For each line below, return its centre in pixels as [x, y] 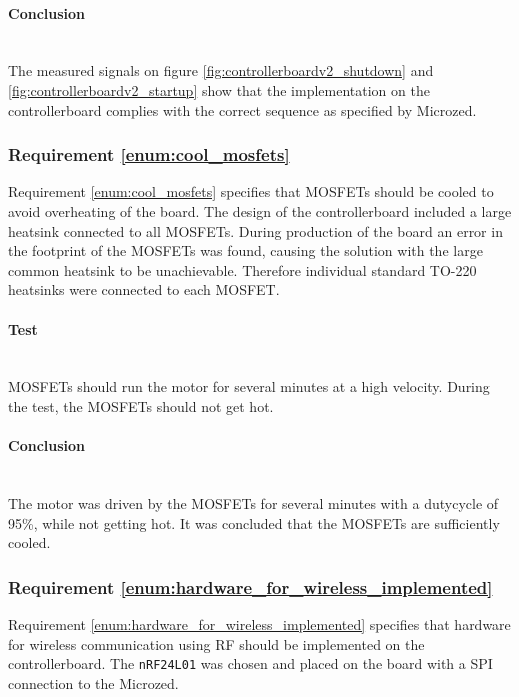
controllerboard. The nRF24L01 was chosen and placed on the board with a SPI [250, 663]
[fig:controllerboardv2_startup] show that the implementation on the [219, 89]
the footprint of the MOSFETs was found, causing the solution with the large [245, 250]
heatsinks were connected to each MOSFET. [144, 289]
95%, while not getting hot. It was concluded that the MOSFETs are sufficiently [254, 522]
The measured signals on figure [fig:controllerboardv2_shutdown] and [221, 70]
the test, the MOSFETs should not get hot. [141, 405]
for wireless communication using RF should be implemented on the [216, 643]
